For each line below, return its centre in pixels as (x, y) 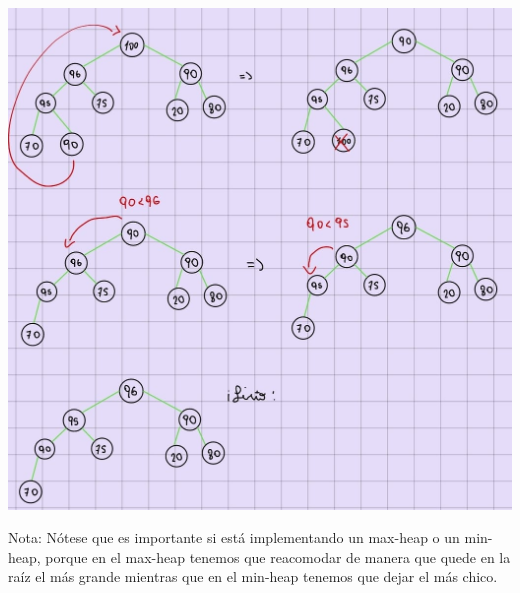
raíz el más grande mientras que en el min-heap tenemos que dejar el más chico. (253, 576)
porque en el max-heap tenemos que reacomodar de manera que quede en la (278, 556)
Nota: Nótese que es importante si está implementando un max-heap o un (234, 537)
